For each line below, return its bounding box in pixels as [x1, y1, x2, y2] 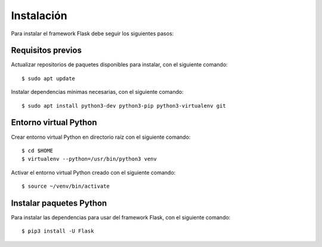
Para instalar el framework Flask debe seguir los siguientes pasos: [11, 30, 174, 37]
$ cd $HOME [21, 147, 54, 154]
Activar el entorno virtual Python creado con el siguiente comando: [11, 169, 176, 176]
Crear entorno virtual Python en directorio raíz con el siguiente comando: [11, 133, 191, 141]
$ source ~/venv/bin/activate [21, 183, 110, 190]
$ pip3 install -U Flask [21, 228, 94, 234]
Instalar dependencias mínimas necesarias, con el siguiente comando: [11, 89, 184, 96]
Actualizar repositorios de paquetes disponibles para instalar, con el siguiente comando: [11, 61, 228, 68]
